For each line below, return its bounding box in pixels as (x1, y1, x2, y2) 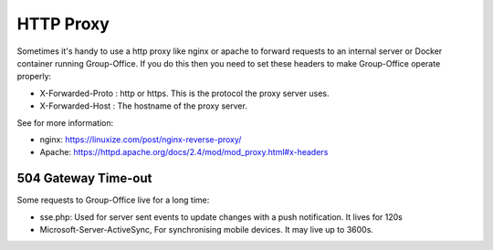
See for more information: (16, 117, 114, 128)
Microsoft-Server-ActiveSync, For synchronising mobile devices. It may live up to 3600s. (39, 224, 374, 234)
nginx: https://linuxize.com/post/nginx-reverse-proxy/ (39, 133, 242, 145)
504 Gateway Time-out (16, 171, 152, 186)
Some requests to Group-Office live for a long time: (16, 194, 210, 205)
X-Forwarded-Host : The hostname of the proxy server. (39, 100, 248, 111)
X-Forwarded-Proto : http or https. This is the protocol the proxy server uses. (39, 88, 330, 99)
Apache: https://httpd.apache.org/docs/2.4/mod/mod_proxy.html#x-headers (39, 147, 329, 158)
